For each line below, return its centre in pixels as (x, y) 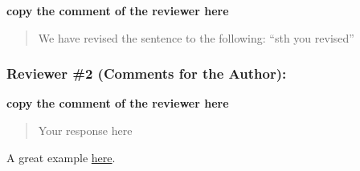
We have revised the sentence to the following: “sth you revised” (196, 37)
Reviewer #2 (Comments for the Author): (147, 73)
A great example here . (61, 157)
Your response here (85, 130)
